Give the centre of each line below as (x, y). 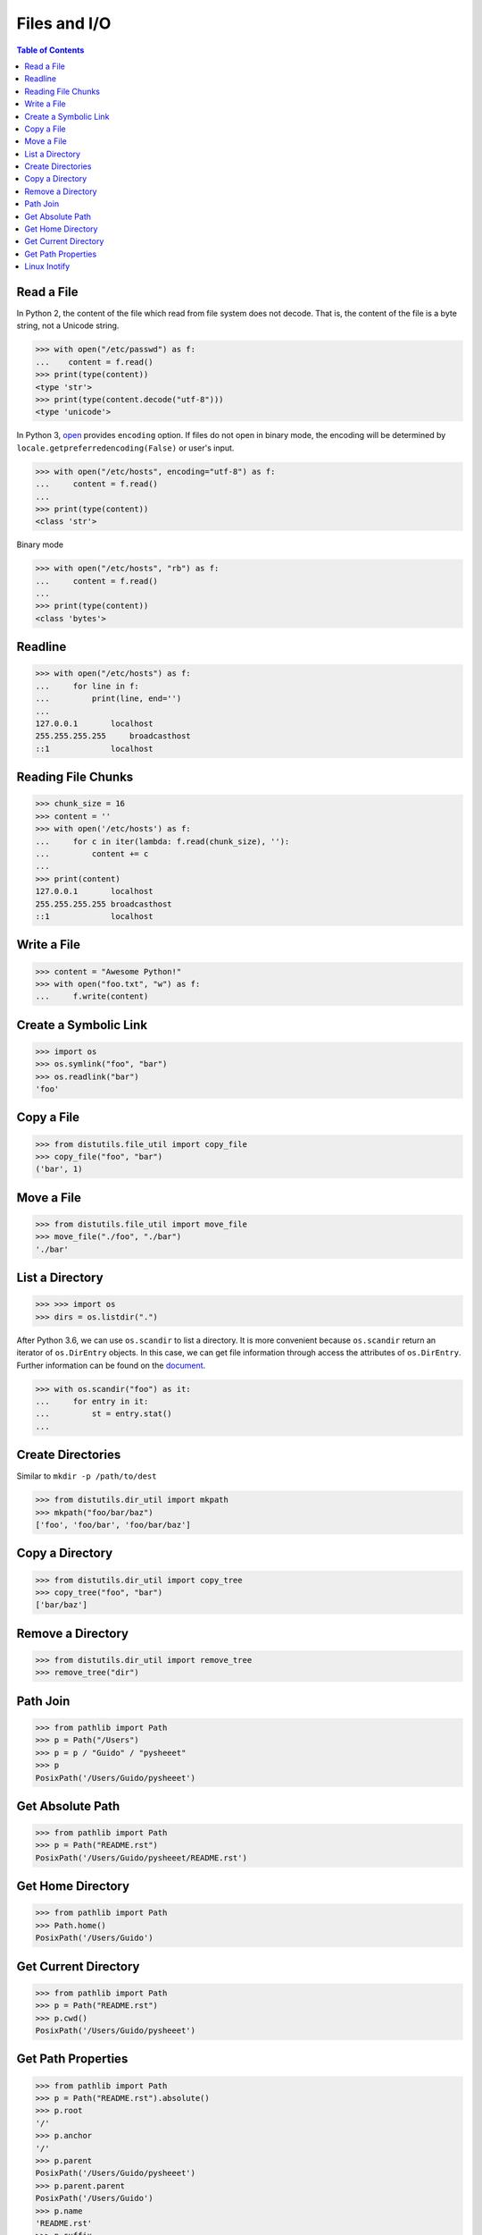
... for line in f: (87, 686)
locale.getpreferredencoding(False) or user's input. (125, 448)
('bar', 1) (59, 1169)
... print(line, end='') (108, 699)
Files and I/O (64, 23)
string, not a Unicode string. (68, 325)
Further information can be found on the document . (111, 1365)
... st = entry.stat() (104, 1414)
